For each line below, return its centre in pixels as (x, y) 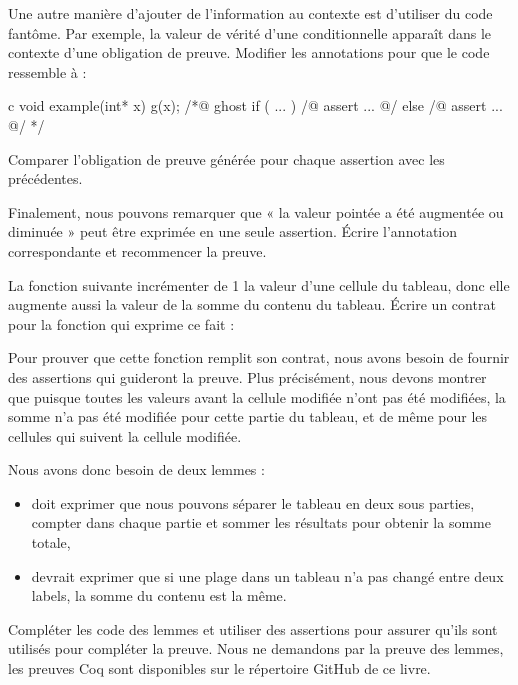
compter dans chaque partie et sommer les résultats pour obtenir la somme (261, 522)
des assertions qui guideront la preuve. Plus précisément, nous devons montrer (247, 376)
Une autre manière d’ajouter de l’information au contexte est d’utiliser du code (250, 13)
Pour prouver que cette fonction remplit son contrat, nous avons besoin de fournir (259, 357)
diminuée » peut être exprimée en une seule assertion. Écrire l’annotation (233, 231)
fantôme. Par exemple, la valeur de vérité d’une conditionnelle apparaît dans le (250, 32)
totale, (51, 542)
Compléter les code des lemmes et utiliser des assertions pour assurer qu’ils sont (253, 628)
